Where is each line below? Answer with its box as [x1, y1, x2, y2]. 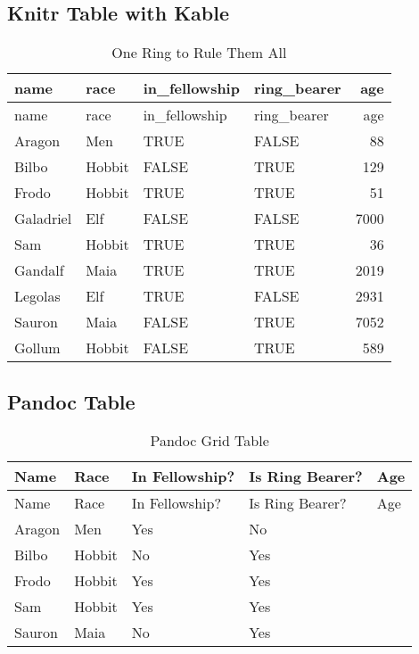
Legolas [14, 286, 61, 307]
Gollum [14, 337, 61, 359]
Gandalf [14, 260, 64, 281]
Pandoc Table [7, 387, 136, 415]
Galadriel [14, 208, 72, 229]
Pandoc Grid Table [150, 430, 269, 451]
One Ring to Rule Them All [111, 42, 287, 63]
